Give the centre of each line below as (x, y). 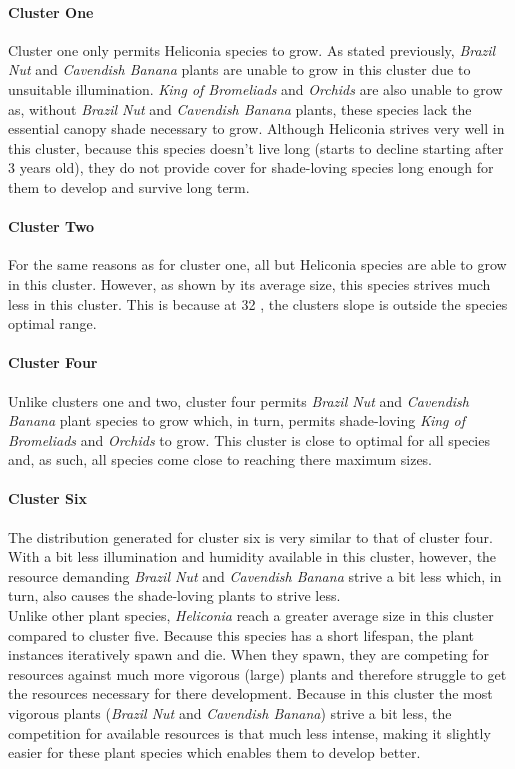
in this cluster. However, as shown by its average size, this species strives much (249, 283)
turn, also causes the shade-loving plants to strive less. (174, 595)
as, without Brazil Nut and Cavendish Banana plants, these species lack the (240, 108)
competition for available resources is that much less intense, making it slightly (249, 732)
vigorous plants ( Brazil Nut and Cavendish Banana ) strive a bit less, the (230, 713)
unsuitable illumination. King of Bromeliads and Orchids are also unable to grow (255, 88)
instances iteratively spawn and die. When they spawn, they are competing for (249, 654)
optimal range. (52, 323)
